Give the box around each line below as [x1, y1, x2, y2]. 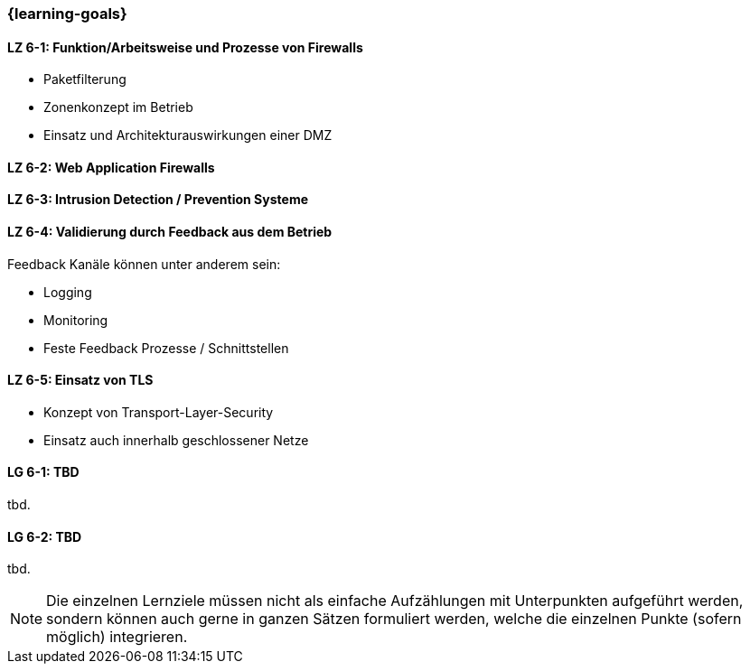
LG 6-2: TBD [7, 528, 82, 545]
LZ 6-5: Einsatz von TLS [7, 372, 154, 388]
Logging [43, 284, 92, 300]
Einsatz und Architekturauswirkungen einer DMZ [43, 127, 333, 144]
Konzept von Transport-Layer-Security [43, 404, 274, 420]
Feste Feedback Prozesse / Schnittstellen [43, 340, 289, 356]
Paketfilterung [43, 71, 127, 88]
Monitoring [43, 312, 108, 328]
